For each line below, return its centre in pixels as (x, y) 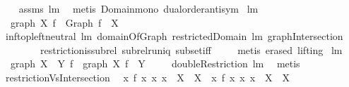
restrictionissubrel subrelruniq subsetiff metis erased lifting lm (191, 49)
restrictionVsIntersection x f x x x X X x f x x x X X (148, 77)
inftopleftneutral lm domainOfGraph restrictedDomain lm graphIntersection (174, 36)
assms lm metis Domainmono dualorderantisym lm (138, 8)
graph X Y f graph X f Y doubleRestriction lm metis (155, 63)
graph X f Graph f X (64, 22)
